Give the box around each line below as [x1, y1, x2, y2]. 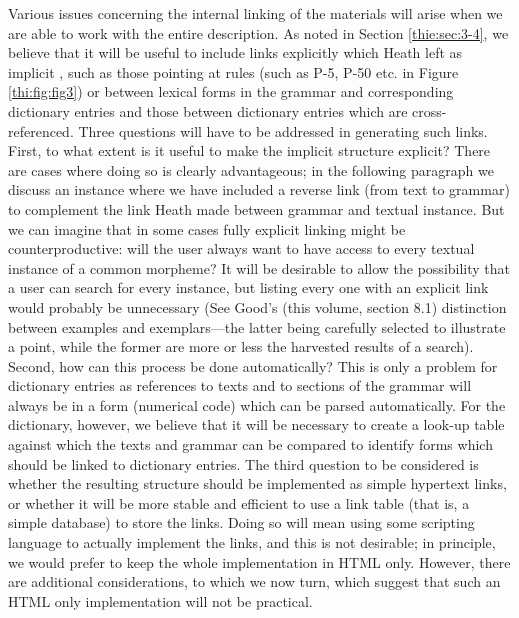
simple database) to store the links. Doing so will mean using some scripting [8, 512, 475, 533]
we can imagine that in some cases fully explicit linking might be [8, 218, 406, 239]
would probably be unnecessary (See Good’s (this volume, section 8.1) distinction [8, 296, 507, 317]
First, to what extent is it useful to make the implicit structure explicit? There [8, 140, 491, 161]
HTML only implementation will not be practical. [8, 590, 313, 611]
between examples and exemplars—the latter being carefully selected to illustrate [8, 316, 506, 337]
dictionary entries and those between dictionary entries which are [8, 100, 408, 121]
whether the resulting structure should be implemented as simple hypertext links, [8, 473, 507, 494]
